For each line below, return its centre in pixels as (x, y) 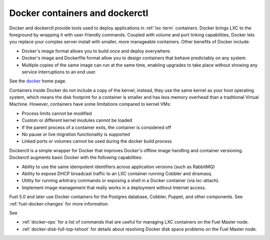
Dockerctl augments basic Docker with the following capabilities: (76, 158)
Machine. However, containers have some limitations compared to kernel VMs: (90, 104)
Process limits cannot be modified (57, 113)
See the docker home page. (38, 81)
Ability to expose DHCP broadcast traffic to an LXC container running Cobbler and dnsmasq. (117, 173)
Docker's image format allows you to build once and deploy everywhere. (96, 51)
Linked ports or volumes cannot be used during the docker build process (97, 141)
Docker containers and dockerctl (79, 13)
